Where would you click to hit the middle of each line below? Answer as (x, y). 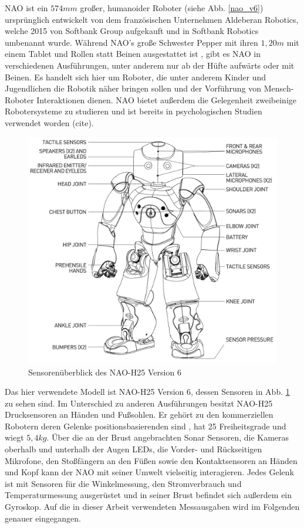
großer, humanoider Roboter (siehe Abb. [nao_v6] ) (172, 8)
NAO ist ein (26, 8)
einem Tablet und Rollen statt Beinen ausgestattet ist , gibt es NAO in (133, 54)
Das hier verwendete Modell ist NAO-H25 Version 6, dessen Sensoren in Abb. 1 (147, 392)
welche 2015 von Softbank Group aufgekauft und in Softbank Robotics (132, 31)
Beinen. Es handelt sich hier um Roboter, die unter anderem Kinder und (136, 77)
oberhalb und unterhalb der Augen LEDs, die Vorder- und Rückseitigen (134, 449)
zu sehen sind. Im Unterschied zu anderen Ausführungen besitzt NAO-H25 (139, 403)
